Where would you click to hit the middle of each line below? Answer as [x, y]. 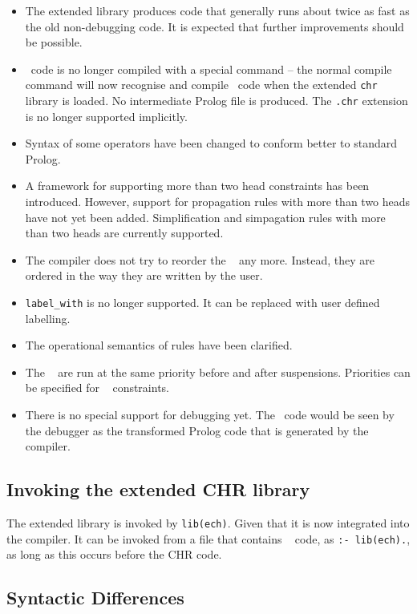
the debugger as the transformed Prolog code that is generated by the [197, 430]
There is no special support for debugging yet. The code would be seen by [210, 415]
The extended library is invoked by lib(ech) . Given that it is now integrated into [208, 523]
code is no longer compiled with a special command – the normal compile [211, 69]
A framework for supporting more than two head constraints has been [197, 186]
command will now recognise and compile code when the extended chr [201, 85]
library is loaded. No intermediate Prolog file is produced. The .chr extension [217, 101]
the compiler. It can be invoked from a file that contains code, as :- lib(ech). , [208, 538]
